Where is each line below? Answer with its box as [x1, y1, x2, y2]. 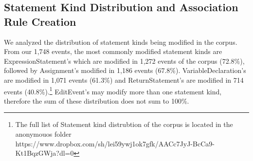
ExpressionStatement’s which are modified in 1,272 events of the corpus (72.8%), [4, 55, 245, 66]
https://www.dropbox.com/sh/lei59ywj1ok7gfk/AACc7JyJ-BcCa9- [15, 138, 215, 148]
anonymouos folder [15, 129, 72, 139]
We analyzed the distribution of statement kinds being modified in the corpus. [4, 36, 237, 47]
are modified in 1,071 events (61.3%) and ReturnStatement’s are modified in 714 [4, 74, 244, 85]
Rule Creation [4, 14, 76, 29]
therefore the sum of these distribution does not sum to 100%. [4, 95, 189, 106]
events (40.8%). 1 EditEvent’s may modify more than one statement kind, [4, 85, 222, 96]
